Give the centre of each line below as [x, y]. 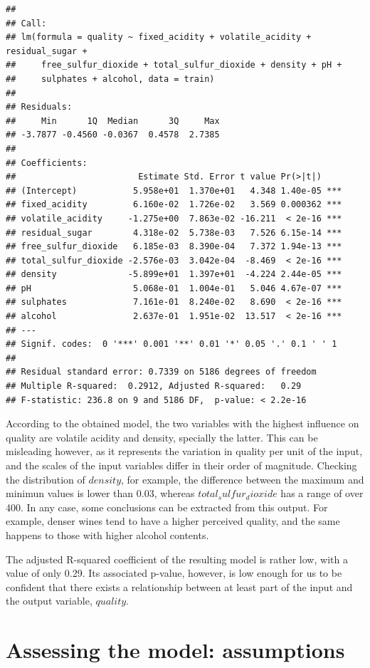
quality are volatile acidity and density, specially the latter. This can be [162, 437]
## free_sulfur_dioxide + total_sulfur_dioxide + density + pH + [174, 65]
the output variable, [49, 601]
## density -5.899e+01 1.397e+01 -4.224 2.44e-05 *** [174, 275]
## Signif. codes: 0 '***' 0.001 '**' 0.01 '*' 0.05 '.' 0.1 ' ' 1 [171, 344]
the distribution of [46, 479]
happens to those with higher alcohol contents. [107, 534]
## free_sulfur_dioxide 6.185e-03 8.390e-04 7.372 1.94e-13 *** [174, 247]
